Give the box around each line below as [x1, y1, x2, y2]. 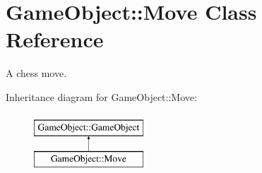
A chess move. [6, 66, 67, 80]
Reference [6, 25, 104, 54]
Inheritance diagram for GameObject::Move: [6, 89, 197, 104]
